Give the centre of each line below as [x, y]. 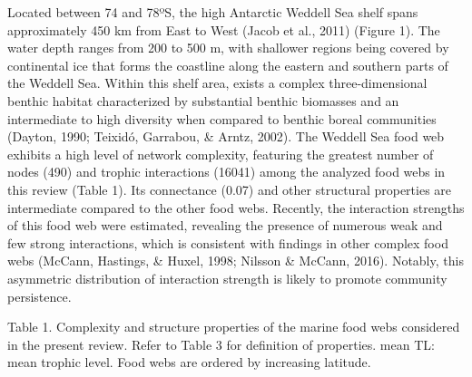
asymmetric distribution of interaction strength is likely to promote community [227, 278]
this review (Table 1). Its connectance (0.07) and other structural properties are [230, 189]
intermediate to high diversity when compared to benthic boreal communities [222, 118]
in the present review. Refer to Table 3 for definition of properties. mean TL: [221, 344]
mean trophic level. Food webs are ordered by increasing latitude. [189, 362]
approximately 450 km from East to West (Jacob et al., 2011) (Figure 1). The [224, 29]
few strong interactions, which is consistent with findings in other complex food [228, 242]
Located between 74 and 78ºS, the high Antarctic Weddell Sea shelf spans [213, 12]
